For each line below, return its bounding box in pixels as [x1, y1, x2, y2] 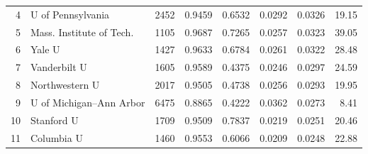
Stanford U [30, 112, 79, 127]
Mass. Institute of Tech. [30, 24, 134, 39]
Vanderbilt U [30, 60, 87, 75]
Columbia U [30, 130, 83, 145]
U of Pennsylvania [30, 6, 110, 21]
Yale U [30, 42, 60, 57]
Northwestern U [30, 77, 100, 92]
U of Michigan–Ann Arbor [30, 94, 145, 109]
